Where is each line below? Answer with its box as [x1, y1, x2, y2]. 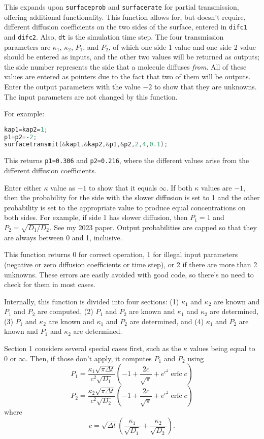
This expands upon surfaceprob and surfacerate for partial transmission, [4, 2, 239, 12]
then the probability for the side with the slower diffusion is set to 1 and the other [4, 192, 260, 203]
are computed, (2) [37, 306, 93, 317]
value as [50, 182, 75, 193]
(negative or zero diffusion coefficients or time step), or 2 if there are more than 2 [4, 259, 257, 269]
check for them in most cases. [4, 279, 95, 290]
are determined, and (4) [129, 316, 204, 326]
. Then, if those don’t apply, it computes [25, 353, 152, 363]
